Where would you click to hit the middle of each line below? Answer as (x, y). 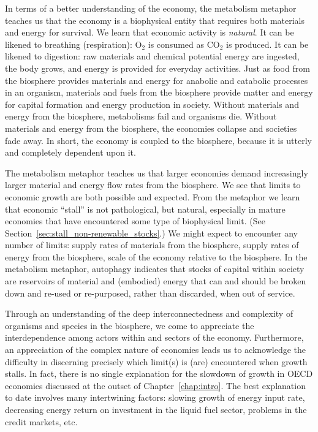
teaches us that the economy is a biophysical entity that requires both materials (155, 20)
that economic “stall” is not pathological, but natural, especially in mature (145, 209)
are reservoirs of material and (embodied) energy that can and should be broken (156, 281)
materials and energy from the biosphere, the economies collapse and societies (151, 128)
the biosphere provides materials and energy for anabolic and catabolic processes (157, 80)
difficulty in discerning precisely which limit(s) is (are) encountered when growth (156, 361)
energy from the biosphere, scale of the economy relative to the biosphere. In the (156, 256)
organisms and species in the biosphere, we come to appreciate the (130, 325)
